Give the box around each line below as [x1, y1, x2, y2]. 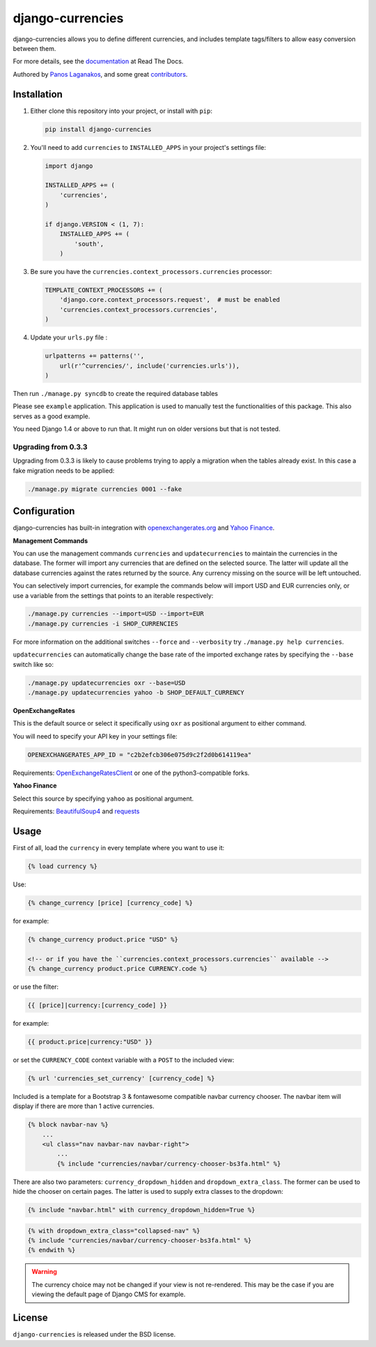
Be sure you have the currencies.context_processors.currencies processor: [30, 268, 272, 276]
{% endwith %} [27, 1246, 76, 1254]
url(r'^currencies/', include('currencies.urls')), [59, 362, 240, 369]
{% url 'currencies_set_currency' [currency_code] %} [27, 1074, 215, 1082]
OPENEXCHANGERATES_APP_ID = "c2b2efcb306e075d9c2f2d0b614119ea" [27, 751, 252, 759]
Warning [31, 1268, 57, 1276]
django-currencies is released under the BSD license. [13, 1330, 176, 1339]
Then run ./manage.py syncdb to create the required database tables [13, 389, 219, 397]
